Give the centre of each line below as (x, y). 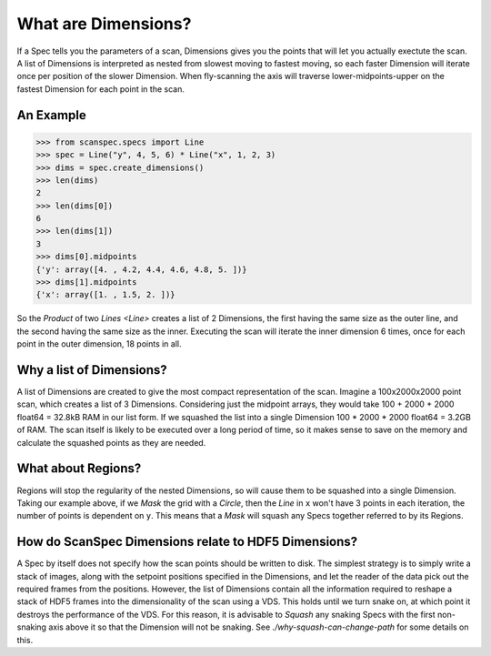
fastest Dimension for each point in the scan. (101, 89)
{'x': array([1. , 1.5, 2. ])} (106, 295)
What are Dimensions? (104, 24)
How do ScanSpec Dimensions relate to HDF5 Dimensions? (187, 542)
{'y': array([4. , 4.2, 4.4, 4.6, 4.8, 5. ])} (141, 269)
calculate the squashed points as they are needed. (111, 442)
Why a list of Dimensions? (92, 370)
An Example (51, 115)
